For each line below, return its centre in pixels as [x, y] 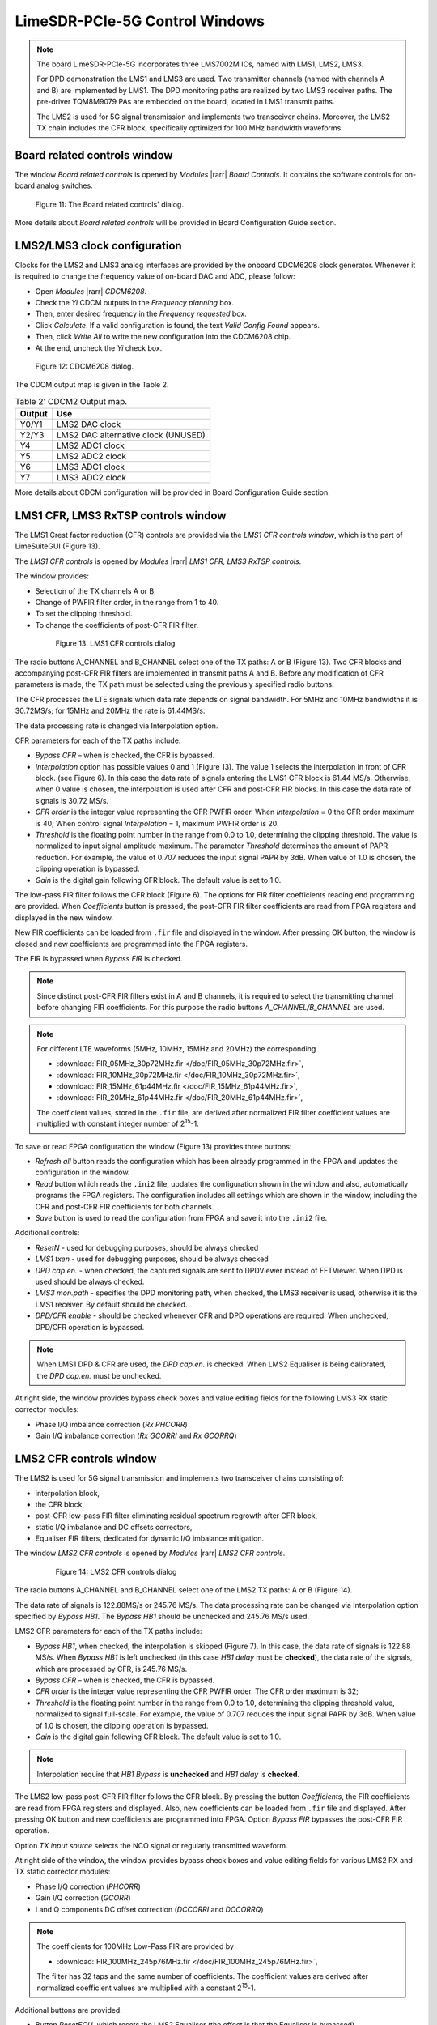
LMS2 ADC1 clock [91, 446]
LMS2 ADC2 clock [92, 456]
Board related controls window [94, 155]
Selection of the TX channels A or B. [96, 590]
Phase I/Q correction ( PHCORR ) [88, 1886]
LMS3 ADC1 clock [91, 467]
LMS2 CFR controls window [86, 1459]
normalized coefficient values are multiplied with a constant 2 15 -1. [146, 1987]
